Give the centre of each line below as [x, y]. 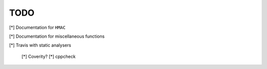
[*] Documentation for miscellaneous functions [57, 36]
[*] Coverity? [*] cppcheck [49, 56]
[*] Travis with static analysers [40, 45]
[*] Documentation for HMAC [37, 27]
